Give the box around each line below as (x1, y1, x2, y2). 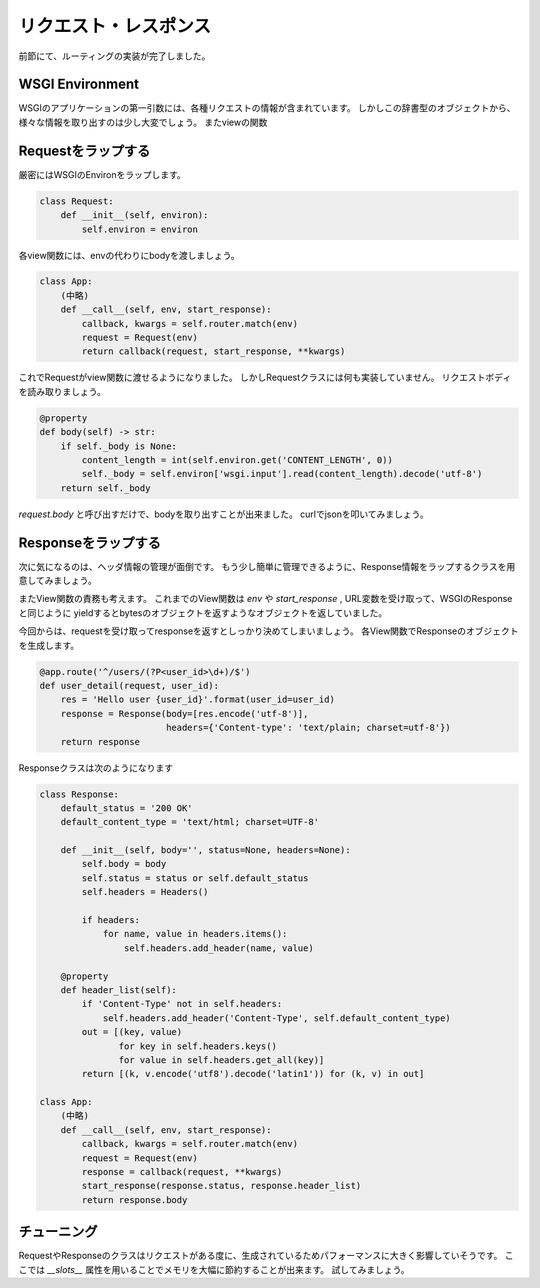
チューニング (18, 1223, 98, 1240)
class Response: (39, 788, 120, 800)
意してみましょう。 (18, 575, 97, 587)
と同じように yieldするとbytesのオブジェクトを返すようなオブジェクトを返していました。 (18, 606, 388, 619)
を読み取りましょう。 (18, 385, 107, 397)
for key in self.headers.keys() (118, 1040, 277, 1052)
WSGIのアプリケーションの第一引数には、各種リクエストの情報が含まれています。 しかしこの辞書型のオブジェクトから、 (18, 102, 516, 114)
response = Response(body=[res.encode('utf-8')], (60, 708, 309, 719)
